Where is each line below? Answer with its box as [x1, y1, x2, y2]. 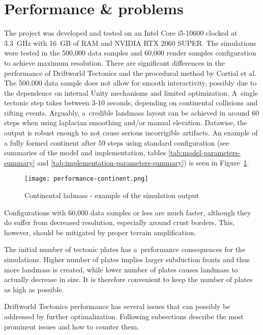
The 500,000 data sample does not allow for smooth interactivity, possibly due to [4, 77, 257, 88]
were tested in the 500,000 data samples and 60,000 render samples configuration [4, 47, 256, 58]
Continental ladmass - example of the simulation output [24, 190, 199, 201]
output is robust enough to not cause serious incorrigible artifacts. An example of [4, 127, 258, 138]
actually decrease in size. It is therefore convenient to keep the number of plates [4, 274, 253, 285]
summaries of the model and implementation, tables [4, 147, 166, 158]
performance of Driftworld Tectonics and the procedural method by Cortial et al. [4, 67, 257, 78]
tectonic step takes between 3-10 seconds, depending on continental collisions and [4, 97, 258, 108]
